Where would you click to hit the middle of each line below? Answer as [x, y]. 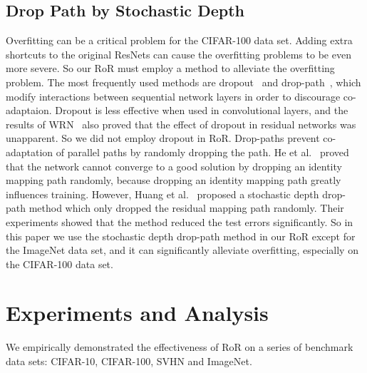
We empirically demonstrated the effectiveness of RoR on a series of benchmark [180, 347]
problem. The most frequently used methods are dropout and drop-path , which [183, 82]
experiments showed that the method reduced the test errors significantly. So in [180, 221]
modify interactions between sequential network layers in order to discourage [173, 96]
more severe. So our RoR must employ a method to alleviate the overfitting [170, 68]
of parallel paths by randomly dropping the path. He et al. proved [202, 152]
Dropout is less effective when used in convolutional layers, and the [202, 110]
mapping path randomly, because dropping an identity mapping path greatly [174, 180]
